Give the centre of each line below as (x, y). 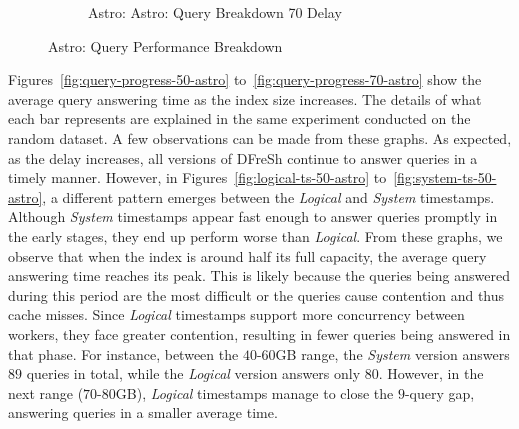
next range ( (46, 392)
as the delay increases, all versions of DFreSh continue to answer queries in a (243, 157)
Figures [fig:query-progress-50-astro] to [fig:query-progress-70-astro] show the (245, 79)
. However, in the (431, 373)
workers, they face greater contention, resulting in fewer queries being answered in (259, 333)
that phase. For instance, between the (123, 353)
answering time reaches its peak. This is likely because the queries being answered (259, 275)
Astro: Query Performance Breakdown (165, 45)
